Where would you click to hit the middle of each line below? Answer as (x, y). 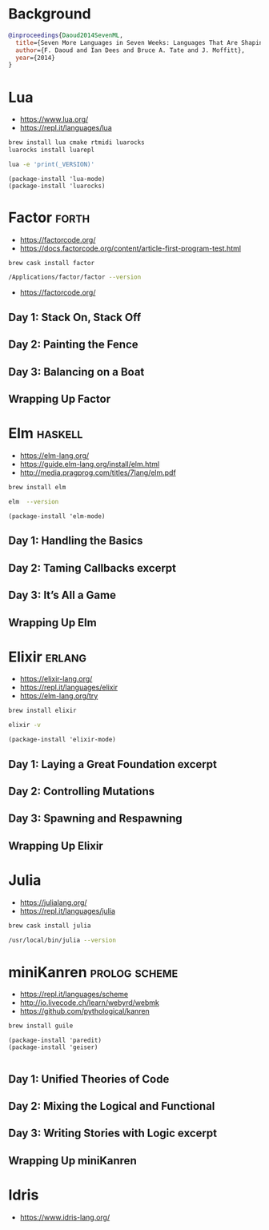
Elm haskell (46, 434)
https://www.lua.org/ (54, 119)
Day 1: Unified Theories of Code (89, 1079)
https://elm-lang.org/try (59, 696)
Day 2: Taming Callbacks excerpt (92, 568)
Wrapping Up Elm (53, 623)
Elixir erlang (47, 657)
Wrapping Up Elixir (56, 846)
